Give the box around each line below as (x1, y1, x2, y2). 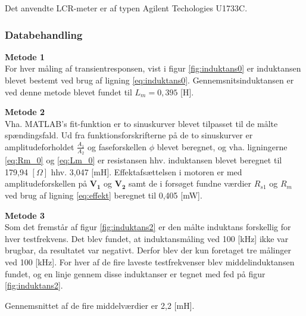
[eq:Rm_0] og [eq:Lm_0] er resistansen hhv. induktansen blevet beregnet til (5, 154, 282, 166)
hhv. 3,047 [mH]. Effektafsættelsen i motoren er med (51, 165, 242, 178)
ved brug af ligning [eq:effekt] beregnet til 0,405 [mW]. (5, 188, 202, 201)
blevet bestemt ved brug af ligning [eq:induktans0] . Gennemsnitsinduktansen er (5, 74, 294, 86)
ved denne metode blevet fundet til (5, 85, 132, 98)
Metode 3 (5, 209, 45, 221)
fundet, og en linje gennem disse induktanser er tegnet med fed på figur (5, 267, 266, 280)
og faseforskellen (88, 140, 147, 153)
